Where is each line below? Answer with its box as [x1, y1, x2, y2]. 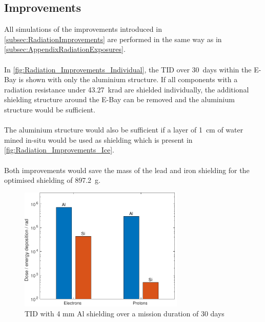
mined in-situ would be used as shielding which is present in [4, 134, 193, 145]
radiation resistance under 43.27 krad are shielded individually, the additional [4, 84, 249, 94]
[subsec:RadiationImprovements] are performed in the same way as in [4, 33, 222, 44]
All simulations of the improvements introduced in [4, 24, 162, 34]
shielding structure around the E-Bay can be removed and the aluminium [4, 94, 235, 105]
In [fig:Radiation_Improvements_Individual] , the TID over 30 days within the [4, 64, 252, 74]
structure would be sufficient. [4, 104, 95, 115]
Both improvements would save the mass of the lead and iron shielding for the [4, 164, 250, 175]
